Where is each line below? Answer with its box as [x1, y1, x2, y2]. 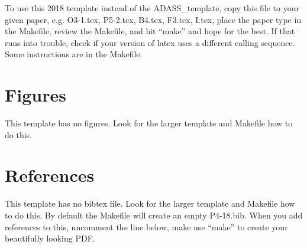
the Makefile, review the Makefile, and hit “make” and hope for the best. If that [5, 25, 295, 37]
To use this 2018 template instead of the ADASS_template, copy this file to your [5, 2, 299, 14]
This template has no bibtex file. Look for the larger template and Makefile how [5, 197, 295, 210]
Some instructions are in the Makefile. [5, 48, 143, 60]
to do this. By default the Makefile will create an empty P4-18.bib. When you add [5, 209, 303, 221]
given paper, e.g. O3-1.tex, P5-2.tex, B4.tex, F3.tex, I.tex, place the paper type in [5, 13, 302, 25]
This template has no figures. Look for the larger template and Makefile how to [5, 117, 293, 129]
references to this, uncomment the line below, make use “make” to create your [5, 220, 288, 233]
